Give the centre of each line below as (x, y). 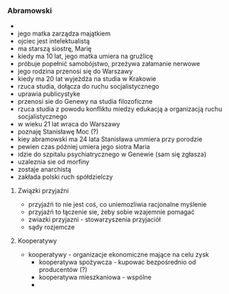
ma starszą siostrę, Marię (55, 49)
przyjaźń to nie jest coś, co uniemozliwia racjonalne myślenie (117, 205)
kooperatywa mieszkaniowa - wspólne (95, 277)
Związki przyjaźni (43, 191)
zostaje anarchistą (44, 170)
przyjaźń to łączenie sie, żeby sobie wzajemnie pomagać (111, 212)
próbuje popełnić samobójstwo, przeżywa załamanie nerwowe (109, 64)
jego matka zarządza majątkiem (64, 33)
